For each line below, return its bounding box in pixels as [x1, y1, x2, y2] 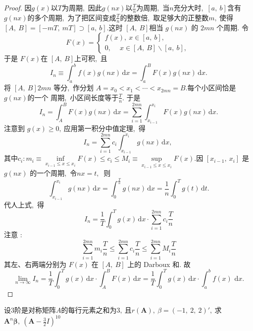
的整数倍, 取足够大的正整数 [120, 12, 209, 22]
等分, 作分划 [53, 82, 94, 93]
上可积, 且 [74, 53, 107, 64]
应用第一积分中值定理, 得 [63, 123, 146, 133]
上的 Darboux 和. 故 [127, 259, 191, 269]
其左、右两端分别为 [4, 259, 66, 269]
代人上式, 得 [4, 199, 44, 209]
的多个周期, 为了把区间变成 [27, 12, 116, 22]
